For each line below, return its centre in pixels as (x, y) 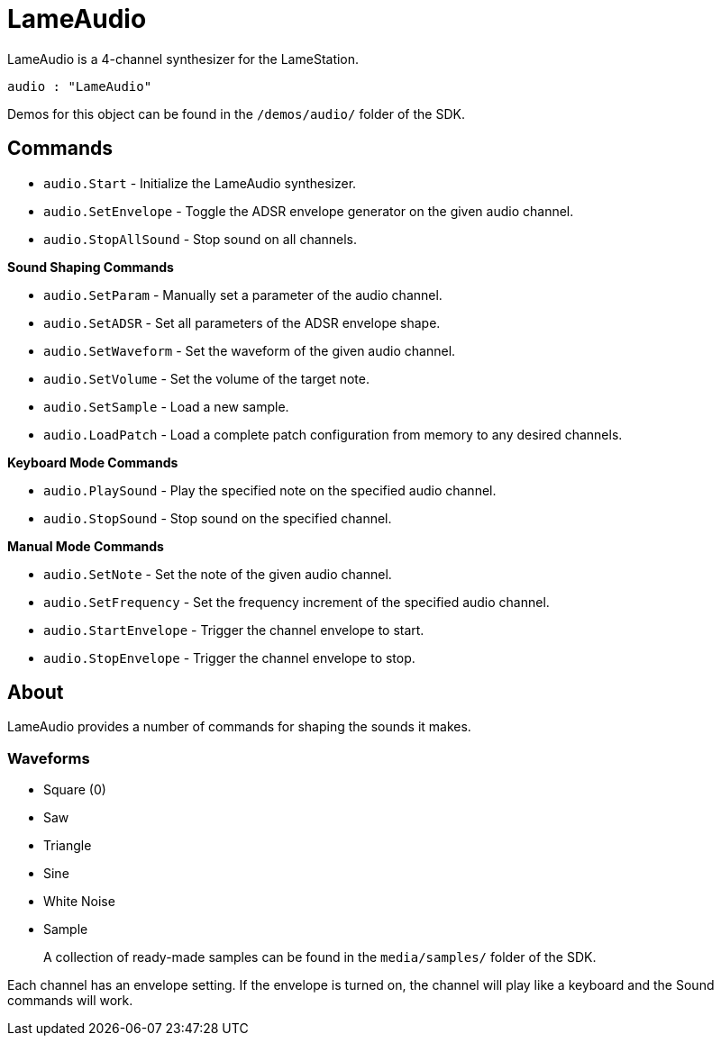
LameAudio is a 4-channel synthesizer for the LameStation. (183, 59)
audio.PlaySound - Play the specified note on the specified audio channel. (270, 490)
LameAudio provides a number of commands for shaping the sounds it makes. (239, 727)
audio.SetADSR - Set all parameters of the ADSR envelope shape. (242, 322)
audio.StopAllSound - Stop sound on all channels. (201, 239)
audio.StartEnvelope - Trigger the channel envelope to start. (234, 630)
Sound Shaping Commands (91, 267)
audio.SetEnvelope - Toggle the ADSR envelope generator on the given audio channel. (309, 211)
